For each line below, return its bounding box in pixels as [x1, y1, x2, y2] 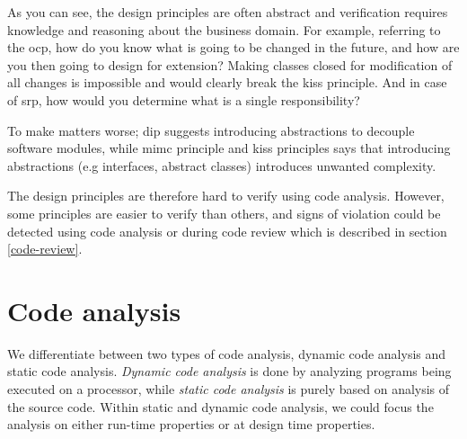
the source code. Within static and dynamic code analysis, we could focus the [7, 397, 434, 416]
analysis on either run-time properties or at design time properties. [7, 415, 375, 434]
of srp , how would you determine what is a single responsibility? [7, 90, 360, 109]
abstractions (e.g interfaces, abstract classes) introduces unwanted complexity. [7, 156, 436, 175]
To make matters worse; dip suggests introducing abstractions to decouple [7, 121, 415, 139]
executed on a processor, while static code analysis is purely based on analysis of [7, 380, 450, 399]
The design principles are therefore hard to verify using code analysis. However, [7, 186, 445, 205]
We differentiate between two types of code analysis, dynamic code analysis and [7, 344, 446, 363]
